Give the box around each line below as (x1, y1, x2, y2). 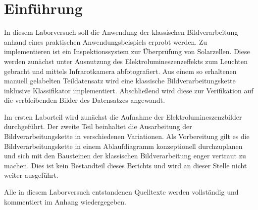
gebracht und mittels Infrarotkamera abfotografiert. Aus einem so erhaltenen (4, 66, 237, 76)
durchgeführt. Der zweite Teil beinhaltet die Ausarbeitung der (4, 121, 192, 132)
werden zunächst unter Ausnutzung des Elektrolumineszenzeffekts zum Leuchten (4, 56, 248, 66)
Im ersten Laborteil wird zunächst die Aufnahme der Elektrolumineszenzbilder (4, 111, 242, 122)
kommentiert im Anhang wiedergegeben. (4, 196, 127, 207)
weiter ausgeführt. (4, 170, 58, 180)
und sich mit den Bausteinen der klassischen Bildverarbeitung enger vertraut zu (4, 150, 246, 161)
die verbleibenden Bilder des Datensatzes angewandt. (4, 95, 165, 105)
